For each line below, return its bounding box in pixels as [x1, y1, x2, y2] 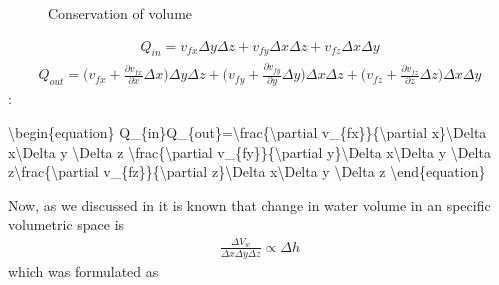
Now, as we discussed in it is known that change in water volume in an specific [8, 194, 491, 215]
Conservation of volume [48, 3, 193, 23]
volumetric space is [8, 214, 125, 235]
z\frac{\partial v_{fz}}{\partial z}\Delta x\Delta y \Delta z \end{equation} [8, 161, 486, 182]
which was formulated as [8, 260, 159, 281]
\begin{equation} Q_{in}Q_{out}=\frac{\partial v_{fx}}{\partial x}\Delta [8, 122, 487, 143]
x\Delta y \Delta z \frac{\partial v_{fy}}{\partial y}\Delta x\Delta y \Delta [8, 141, 491, 162]
